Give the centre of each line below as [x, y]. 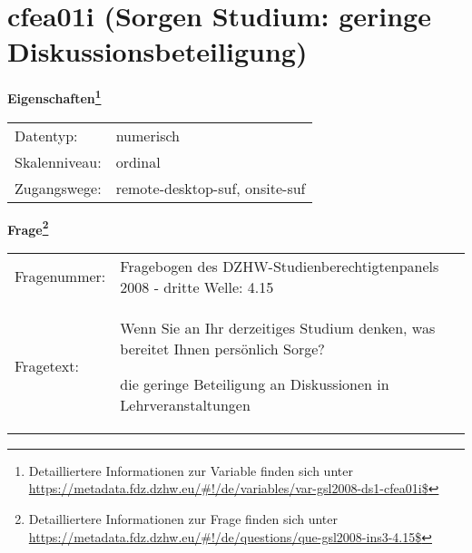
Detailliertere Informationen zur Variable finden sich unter [191, 470]
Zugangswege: [58, 188]
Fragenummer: [60, 276]
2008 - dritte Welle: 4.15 [197, 286]
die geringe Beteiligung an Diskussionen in [255, 383]
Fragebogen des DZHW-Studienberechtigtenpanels [280, 266]
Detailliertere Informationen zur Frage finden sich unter [183, 519]
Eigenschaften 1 [54, 97]
